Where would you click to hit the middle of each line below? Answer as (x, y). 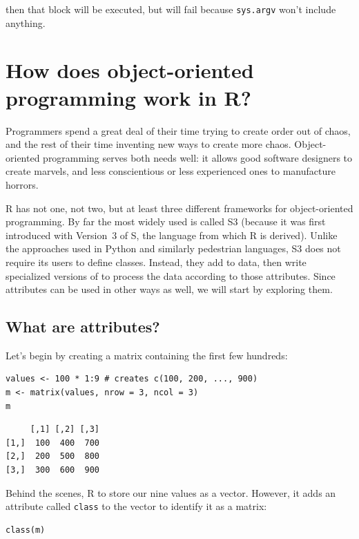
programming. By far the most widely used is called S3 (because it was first (166, 221)
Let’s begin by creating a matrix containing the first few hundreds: (147, 355)
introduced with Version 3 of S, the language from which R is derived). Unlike (172, 235)
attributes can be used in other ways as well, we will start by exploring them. (169, 289)
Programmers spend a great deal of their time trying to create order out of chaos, (178, 130)
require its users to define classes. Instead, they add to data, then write (156, 262)
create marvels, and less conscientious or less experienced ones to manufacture (171, 171)
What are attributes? (83, 327)
